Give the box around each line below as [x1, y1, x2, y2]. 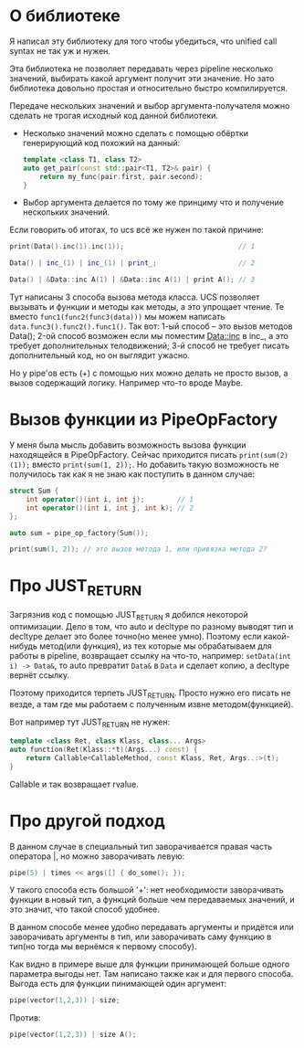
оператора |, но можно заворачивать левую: [9, 851, 185, 862]
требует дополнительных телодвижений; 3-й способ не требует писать [9, 340, 290, 352]
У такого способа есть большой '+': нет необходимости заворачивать [9, 884, 285, 895]
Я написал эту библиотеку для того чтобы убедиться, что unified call [9, 36, 278, 47]
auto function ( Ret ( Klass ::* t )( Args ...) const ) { [9, 746, 198, 755]
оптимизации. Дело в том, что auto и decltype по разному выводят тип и [9, 620, 294, 631]
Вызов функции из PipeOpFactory [9, 409, 278, 430]
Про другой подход [9, 810, 166, 831]
